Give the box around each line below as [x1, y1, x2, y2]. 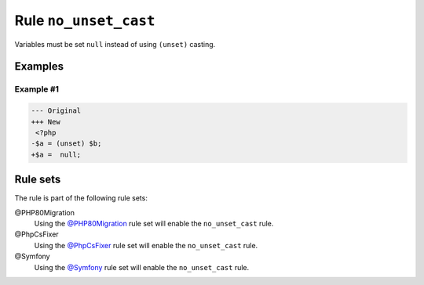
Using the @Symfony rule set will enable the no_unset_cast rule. [34, 262, 250, 272]
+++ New [31, 117, 60, 126]
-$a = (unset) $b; [31, 139, 102, 148]
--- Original [31, 106, 82, 115]
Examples [14, 60, 64, 74]
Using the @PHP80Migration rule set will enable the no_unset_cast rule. [34, 218, 274, 228]
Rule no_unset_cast [14, 12, 155, 29]
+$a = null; [31, 150, 82, 159]
